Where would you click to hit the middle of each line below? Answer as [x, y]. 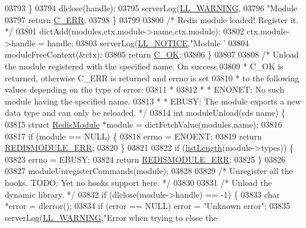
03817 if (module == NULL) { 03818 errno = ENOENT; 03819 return [133, 136]
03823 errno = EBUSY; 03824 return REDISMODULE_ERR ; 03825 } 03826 [145, 159]
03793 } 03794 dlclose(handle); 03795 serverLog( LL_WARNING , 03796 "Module [151, 8]
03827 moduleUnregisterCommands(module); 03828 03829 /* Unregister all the [149, 171]
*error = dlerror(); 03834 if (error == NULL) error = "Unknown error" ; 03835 [148, 206]
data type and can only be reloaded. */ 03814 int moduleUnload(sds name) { [145, 113]
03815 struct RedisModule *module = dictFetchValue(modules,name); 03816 [144, 124]
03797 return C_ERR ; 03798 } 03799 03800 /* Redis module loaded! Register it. [152, 19]
